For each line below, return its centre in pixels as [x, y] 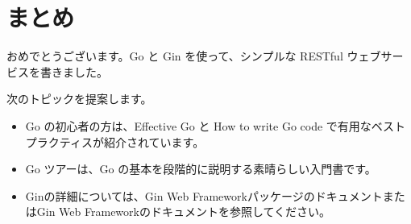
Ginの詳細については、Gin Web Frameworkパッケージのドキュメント [204, 195]
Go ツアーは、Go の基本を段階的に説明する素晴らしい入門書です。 [201, 169]
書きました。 [74, 71]
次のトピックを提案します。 [79, 99]
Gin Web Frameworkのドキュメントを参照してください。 [184, 212]
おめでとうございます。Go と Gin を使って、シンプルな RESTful [175, 56]
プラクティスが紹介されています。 [115, 141]
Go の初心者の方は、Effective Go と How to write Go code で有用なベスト [216, 125]
